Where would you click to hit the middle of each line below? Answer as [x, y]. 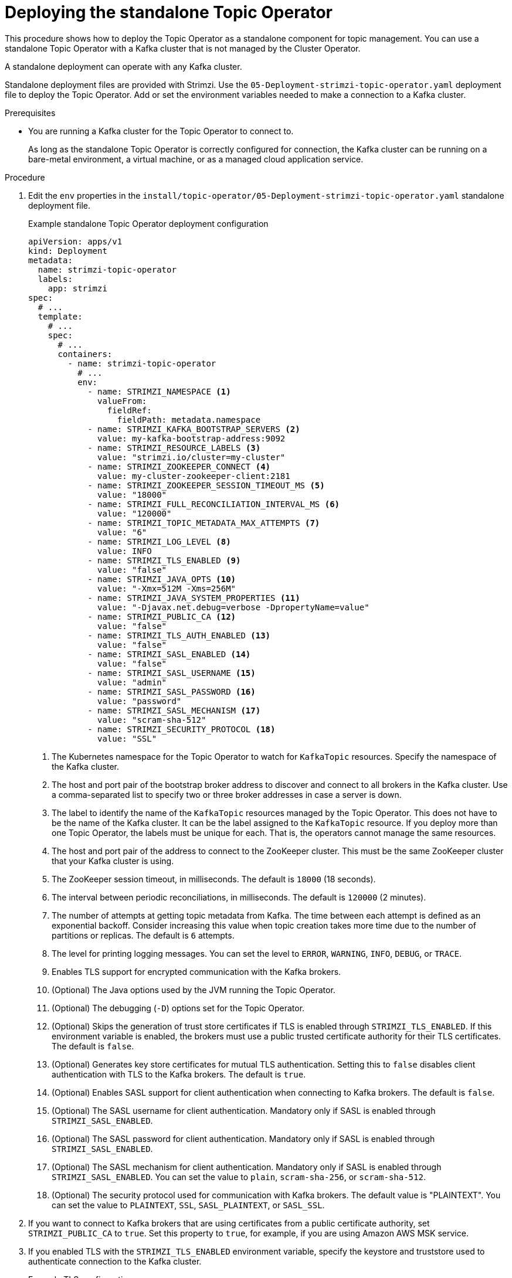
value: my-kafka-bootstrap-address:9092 [191, 438]
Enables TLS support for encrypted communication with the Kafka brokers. [196, 971]
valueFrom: [122, 401]
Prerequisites [30, 113]
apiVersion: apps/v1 [75, 241]
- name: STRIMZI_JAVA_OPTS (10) [162, 579]
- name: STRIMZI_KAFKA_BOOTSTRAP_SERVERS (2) [194, 429]
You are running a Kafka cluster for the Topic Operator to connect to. [161, 131]
